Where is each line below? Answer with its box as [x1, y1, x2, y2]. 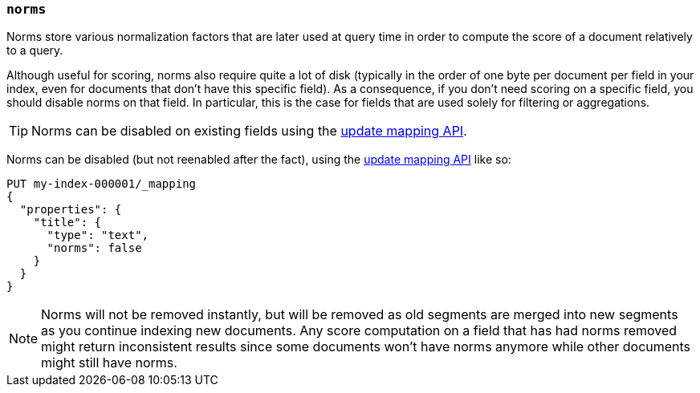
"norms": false [47, 241, 142, 255]
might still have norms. [41, 355, 177, 371]
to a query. [6, 43, 63, 58]
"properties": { [19, 203, 122, 217]
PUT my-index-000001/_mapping [6, 177, 197, 191]
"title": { [33, 216, 102, 229]
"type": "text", [47, 229, 149, 242]
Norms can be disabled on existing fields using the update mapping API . [31, 123, 467, 140]
